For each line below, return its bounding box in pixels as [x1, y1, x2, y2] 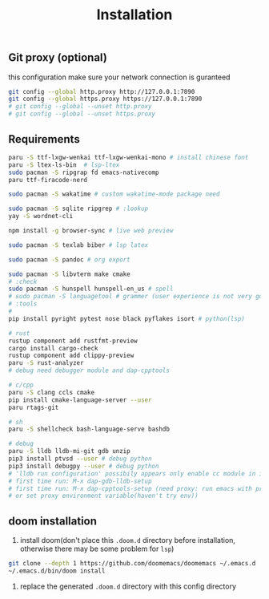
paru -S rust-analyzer [8, 359, 84, 367]
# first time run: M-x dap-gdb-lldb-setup [8, 477, 152, 485]
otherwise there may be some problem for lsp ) [19, 544, 175, 554]
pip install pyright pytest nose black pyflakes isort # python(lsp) [8, 314, 246, 322]
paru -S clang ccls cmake [8, 388, 94, 396]
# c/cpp [8, 381, 34, 390]
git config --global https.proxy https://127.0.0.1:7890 [8, 95, 203, 103]
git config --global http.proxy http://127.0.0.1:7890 [8, 87, 195, 95]
